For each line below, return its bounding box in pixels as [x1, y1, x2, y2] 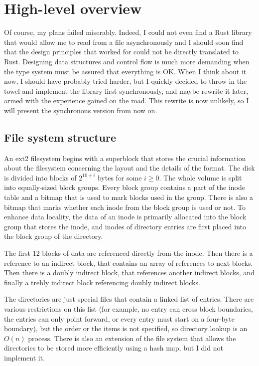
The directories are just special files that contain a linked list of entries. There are [4, 294, 254, 304]
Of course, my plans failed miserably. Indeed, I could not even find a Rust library [4, 27, 252, 37]
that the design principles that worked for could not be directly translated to [4, 46, 239, 57]
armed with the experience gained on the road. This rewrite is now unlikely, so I [4, 95, 249, 106]
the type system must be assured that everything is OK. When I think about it [4, 66, 247, 76]
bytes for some [97, 172, 142, 183]
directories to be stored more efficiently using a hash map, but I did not [4, 343, 223, 353]
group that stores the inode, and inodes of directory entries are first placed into [4, 221, 247, 231]
